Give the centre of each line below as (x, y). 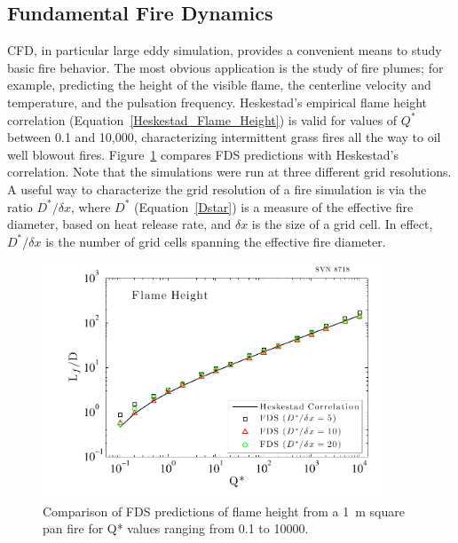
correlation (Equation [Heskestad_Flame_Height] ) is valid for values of (202, 119)
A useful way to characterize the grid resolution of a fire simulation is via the (217, 189)
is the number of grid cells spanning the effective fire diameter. (216, 241)
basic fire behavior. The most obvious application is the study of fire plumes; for (225, 67)
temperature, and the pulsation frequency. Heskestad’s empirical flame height (217, 102)
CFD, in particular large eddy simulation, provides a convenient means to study (225, 50)
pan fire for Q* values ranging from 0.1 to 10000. (176, 528)
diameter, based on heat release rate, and (119, 224)
